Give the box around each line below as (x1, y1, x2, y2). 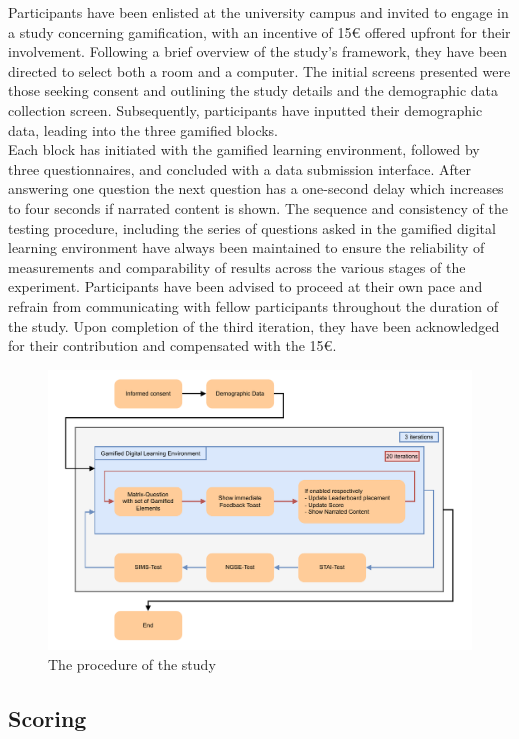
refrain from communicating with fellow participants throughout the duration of (8, 295, 498, 316)
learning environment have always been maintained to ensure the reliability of (8, 237, 485, 258)
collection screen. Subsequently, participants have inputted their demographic (8, 99, 483, 120)
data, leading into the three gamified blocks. (8, 119, 279, 140)
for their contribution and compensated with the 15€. (8, 335, 337, 356)
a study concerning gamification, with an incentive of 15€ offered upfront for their (8, 21, 511, 42)
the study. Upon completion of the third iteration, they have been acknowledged (8, 315, 500, 336)
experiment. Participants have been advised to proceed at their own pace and (8, 276, 483, 297)
